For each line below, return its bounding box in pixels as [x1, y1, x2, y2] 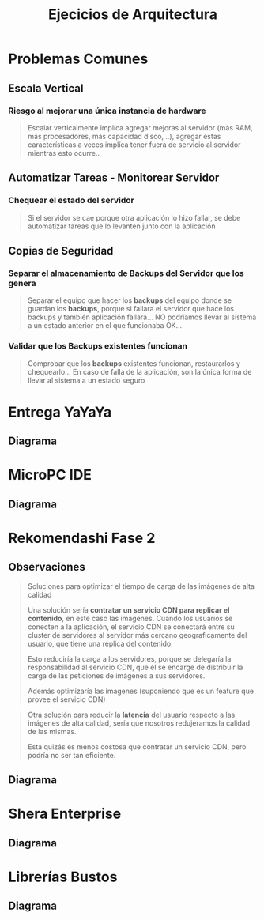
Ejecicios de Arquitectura [47, 6, 218, 24]
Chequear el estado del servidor [8, 195, 134, 206]
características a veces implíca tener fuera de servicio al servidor [27, 140, 241, 149]
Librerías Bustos [8, 868, 118, 886]
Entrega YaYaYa [8, 403, 112, 420]
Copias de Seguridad [8, 243, 114, 258]
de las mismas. [27, 726, 77, 736]
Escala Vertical [8, 81, 84, 95]
